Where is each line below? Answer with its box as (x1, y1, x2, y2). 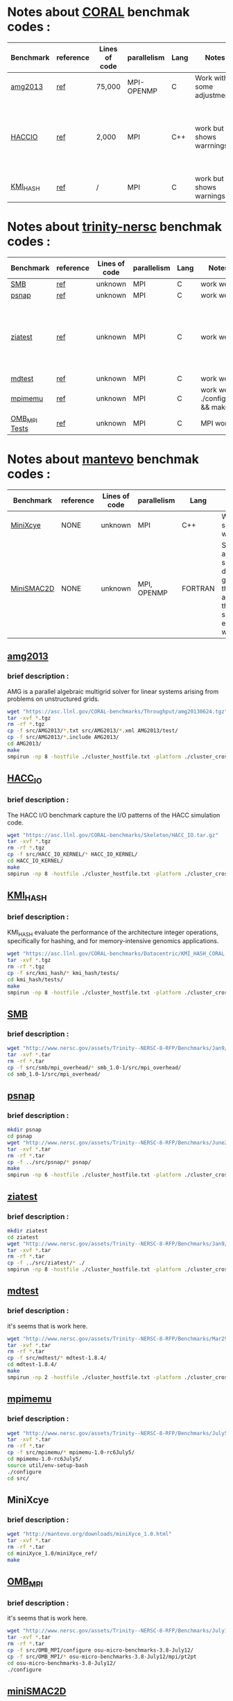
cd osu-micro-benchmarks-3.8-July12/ (7, 1659, 116, 1666)
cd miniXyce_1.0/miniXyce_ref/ (7, 1550, 98, 1557)
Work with (195, 73, 228, 83)
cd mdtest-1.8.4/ (7, 1361, 58, 1368)
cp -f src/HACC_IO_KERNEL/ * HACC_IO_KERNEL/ (7, 851, 138, 858)
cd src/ (7, 1475, 30, 1482)
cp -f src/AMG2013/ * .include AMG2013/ (7, 734, 119, 741)
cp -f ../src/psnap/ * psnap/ (7, 1158, 92, 1166)
